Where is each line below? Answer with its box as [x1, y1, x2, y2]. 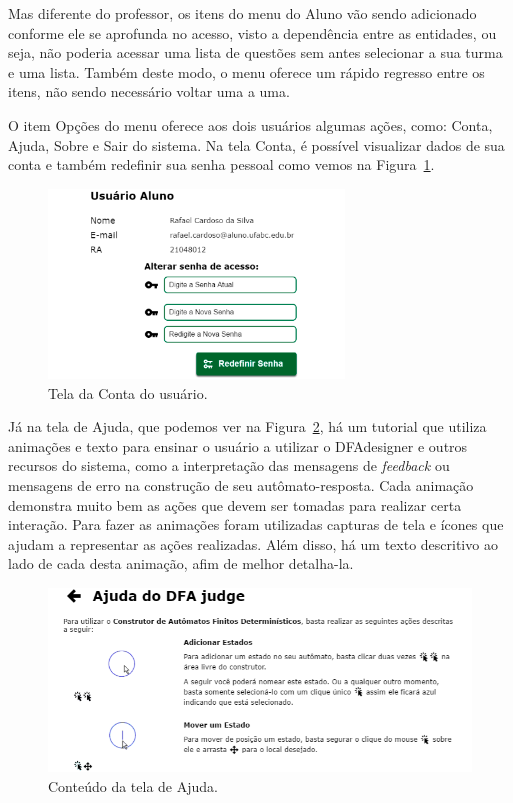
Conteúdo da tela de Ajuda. [48, 776, 218, 797]
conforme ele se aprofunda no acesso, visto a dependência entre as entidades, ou [8, 22, 497, 43]
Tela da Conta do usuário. [48, 382, 208, 403]
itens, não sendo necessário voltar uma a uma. [8, 81, 290, 102]
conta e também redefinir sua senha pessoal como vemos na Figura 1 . [8, 154, 435, 175]
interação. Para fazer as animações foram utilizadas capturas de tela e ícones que [8, 514, 504, 535]
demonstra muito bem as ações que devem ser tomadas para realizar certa [8, 494, 462, 515]
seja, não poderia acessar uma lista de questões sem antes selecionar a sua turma [8, 42, 503, 63]
